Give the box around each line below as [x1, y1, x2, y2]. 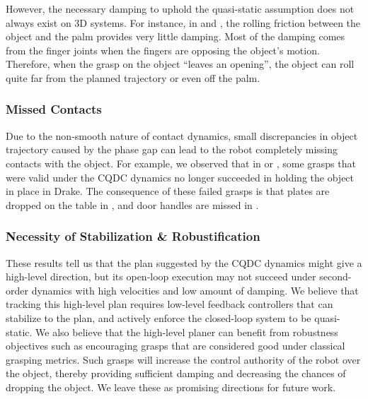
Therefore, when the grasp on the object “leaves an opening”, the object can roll [6, 56, 355, 71]
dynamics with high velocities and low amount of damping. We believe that [31, 282, 359, 297]
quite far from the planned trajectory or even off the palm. [6, 70, 260, 85]
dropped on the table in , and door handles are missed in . [6, 197, 259, 212]
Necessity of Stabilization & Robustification [6, 227, 260, 245]
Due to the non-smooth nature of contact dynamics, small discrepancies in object [6, 128, 358, 143]
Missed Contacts [6, 100, 102, 118]
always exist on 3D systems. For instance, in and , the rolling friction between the [6, 15, 361, 30]
